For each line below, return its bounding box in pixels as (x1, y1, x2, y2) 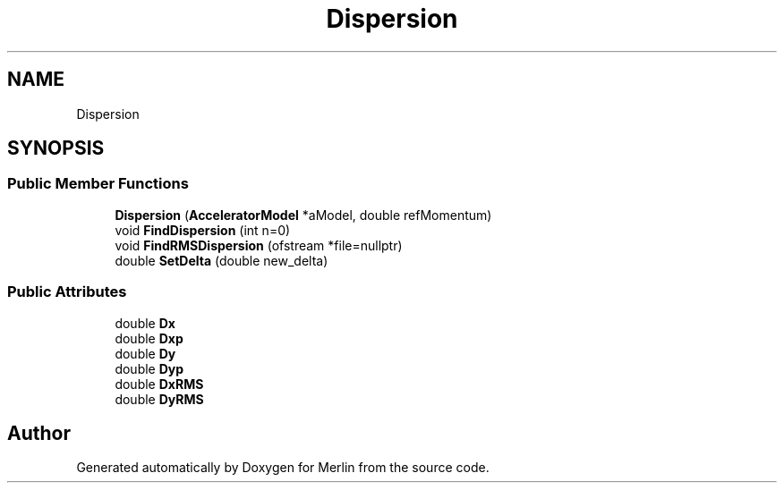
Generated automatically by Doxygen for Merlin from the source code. (76, 460, 490, 476)
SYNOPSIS (7, 137, 105, 160)
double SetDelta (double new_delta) (115, 252, 328, 268)
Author (7, 421, 71, 444)
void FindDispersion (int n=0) (115, 222, 291, 238)
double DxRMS (115, 376, 204, 392)
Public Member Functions (7, 174, 189, 193)
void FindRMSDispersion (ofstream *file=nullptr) (115, 237, 403, 253)
